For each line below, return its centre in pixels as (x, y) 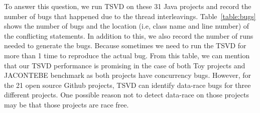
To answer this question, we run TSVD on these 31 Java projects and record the (128, 6)
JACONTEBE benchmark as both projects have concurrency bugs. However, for (128, 75)
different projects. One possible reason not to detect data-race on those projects (126, 95)
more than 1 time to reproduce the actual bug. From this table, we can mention (127, 55)
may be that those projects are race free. (67, 104)
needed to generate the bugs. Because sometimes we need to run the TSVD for (125, 45)
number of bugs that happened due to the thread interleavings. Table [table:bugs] (130, 16)
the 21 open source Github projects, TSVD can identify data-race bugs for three (127, 85)
